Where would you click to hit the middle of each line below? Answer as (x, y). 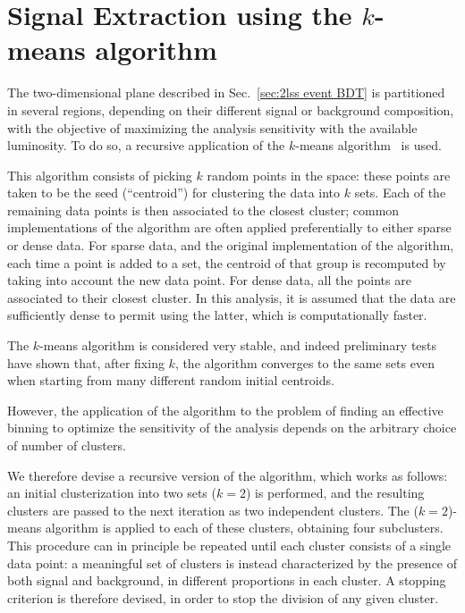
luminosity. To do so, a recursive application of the (146, 145)
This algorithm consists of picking (100, 175)
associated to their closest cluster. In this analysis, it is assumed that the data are (232, 297)
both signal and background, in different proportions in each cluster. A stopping (227, 580)
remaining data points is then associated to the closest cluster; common (203, 210)
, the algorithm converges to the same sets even (304, 362)
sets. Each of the (400, 193)
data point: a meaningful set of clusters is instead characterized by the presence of (232, 563)
